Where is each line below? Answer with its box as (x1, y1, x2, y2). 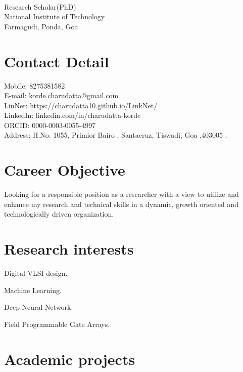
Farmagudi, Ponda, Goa (4, 21, 78, 31)
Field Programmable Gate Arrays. (4, 318, 110, 329)
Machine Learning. (4, 284, 62, 295)
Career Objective (4, 159, 125, 180)
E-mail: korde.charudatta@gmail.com (4, 90, 119, 101)
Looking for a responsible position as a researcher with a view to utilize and (4, 189, 239, 199)
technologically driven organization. (4, 209, 114, 219)
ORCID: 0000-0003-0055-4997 (4, 119, 96, 130)
